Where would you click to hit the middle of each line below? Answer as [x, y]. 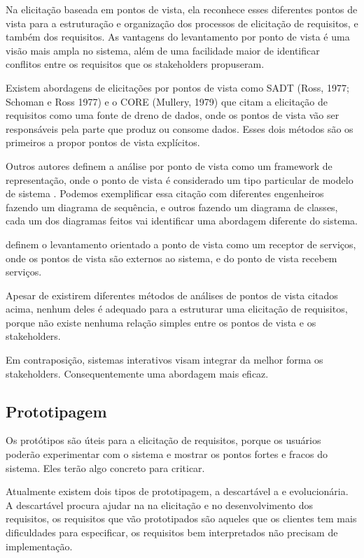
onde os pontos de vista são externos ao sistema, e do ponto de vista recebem [171, 258]
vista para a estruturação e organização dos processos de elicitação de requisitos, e [182, 23]
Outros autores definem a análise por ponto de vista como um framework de [169, 165]
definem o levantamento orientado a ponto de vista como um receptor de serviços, [181, 244]
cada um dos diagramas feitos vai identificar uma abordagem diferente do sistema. [182, 221]
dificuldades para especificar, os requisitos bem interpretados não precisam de [172, 532]
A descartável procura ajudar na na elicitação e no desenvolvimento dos [160, 505]
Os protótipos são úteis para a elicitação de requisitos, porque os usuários [163, 440]
